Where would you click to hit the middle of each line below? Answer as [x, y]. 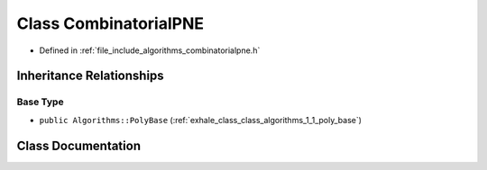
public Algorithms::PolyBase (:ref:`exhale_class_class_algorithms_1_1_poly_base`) [201, 120]
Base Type [40, 102]
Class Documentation [79, 145]
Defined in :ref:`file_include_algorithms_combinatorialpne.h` [150, 50]
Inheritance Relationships [90, 76]
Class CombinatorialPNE [110, 23]
